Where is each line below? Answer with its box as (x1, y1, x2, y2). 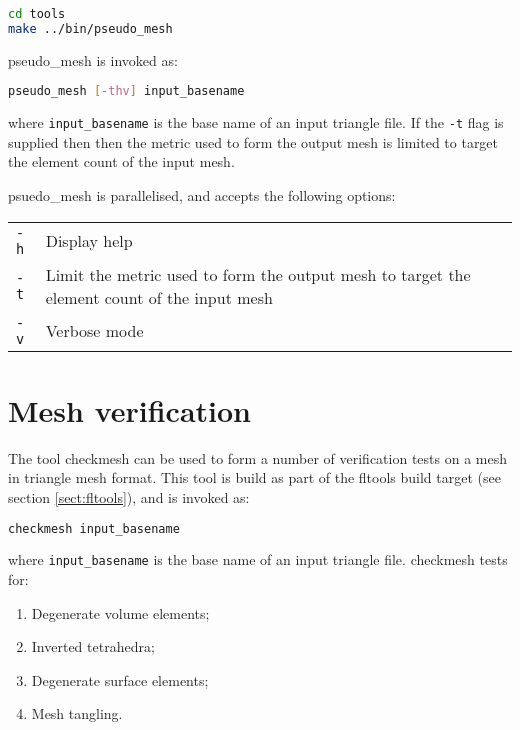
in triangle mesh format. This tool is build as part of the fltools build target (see (8, 467, 501, 488)
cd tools (8, 7, 66, 21)
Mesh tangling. (31, 703, 123, 724)
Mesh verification (8, 389, 252, 430)
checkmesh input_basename (8, 521, 180, 536)
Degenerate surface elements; (31, 669, 209, 690)
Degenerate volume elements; (31, 602, 210, 623)
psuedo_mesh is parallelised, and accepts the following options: (8, 185, 396, 206)
